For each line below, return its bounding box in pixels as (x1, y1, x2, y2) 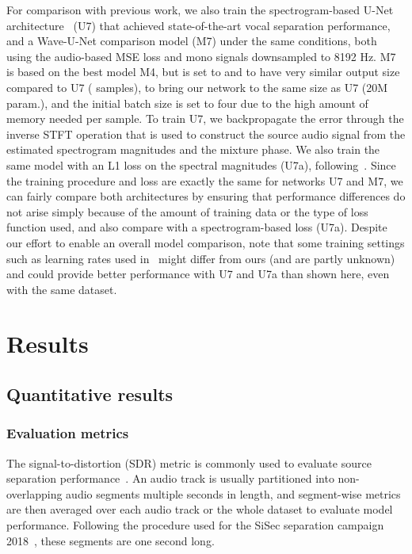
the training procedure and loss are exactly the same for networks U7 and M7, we (6, 172, 403, 189)
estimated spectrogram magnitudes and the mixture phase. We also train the (6, 141, 380, 158)
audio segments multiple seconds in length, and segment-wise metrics (66, 485, 401, 502)
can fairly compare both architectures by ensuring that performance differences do (6, 188, 406, 204)
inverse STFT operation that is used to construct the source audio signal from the (6, 125, 406, 142)
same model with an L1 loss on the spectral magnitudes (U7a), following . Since (6, 156, 396, 173)
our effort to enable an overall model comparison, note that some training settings (6, 234, 405, 250)
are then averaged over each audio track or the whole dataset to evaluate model (6, 501, 393, 518)
